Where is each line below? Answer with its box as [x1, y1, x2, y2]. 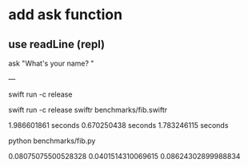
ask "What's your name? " [8, 58, 94, 68]
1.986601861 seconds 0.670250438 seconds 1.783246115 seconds [8, 121, 229, 129]
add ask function [8, 6, 122, 24]
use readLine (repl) [8, 38, 106, 51]
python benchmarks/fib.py [8, 136, 96, 145]
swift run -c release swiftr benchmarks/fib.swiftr [8, 105, 168, 114]
